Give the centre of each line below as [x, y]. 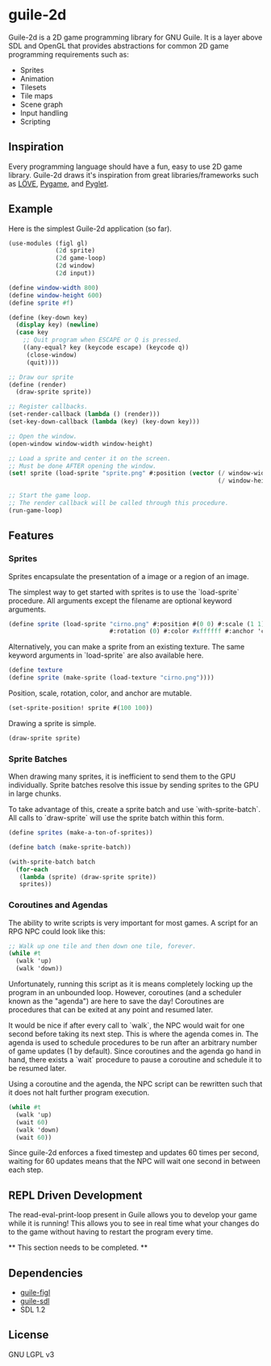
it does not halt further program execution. [79, 1093]
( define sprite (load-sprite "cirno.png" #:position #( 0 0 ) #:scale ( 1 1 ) [137, 624]
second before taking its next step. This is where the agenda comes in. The [133, 1034]
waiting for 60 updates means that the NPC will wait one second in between [134, 1162]
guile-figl [35, 1292]
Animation [37, 78]
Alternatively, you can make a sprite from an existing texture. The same [127, 647]
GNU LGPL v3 [31, 1354]
